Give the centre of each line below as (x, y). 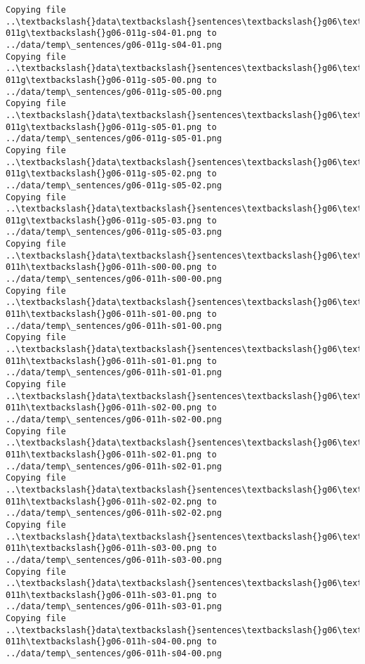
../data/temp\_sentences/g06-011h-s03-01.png (114, 607)
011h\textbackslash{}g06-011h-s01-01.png (104, 361)
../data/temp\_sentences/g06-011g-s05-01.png (114, 139)
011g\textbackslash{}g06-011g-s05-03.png (104, 220)
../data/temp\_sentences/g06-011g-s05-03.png (114, 232)
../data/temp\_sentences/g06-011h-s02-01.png (114, 466)
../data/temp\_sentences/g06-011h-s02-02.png (114, 513)
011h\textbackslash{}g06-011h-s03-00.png (104, 548)
